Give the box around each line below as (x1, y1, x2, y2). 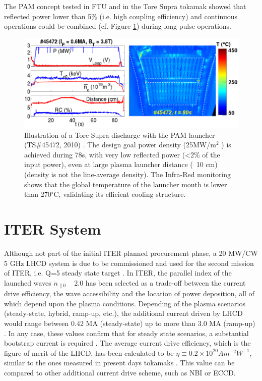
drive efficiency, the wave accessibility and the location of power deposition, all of (4, 288, 254, 299)
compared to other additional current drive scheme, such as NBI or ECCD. (4, 367, 236, 377)
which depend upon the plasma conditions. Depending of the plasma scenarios (4, 298, 245, 308)
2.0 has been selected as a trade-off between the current (74, 277, 246, 288)
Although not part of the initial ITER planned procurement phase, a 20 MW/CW (4, 247, 258, 258)
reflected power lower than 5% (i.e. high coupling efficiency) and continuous (4, 11, 237, 21)
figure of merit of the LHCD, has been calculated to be (4, 347, 174, 358)
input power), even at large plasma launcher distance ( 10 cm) (24, 159, 218, 170)
